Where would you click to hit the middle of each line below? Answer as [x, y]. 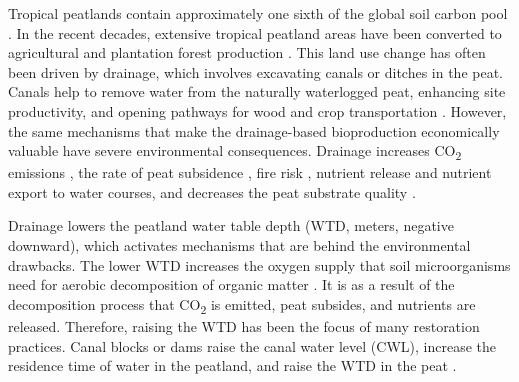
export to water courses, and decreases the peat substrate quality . [212, 191]
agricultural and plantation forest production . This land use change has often [247, 52]
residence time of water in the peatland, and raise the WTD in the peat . [232, 365]
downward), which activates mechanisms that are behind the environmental [239, 245]
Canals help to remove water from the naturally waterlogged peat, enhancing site [257, 91]
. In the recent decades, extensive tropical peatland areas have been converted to [255, 32]
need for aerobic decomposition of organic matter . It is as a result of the [231, 284]
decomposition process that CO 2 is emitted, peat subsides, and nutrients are [242, 305]
